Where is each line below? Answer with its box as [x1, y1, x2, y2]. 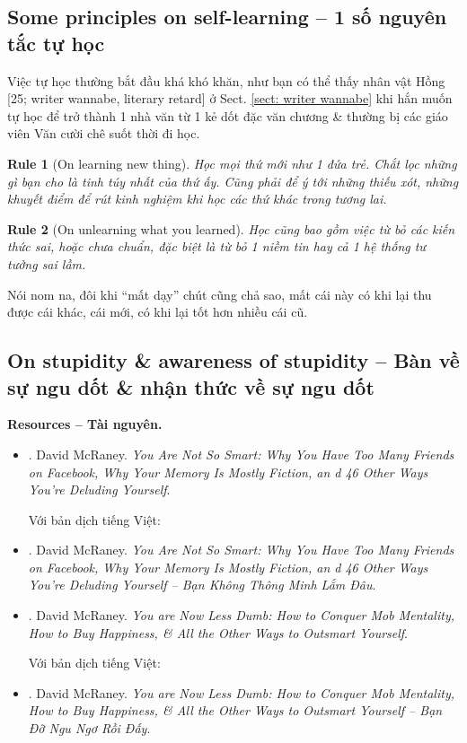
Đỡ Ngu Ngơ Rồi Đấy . [28, 719, 151, 738]
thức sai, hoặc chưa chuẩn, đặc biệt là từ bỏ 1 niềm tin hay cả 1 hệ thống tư [7, 237, 426, 256]
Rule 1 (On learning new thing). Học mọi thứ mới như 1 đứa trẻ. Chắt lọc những [7, 153, 457, 172]
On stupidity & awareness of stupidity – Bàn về [7, 346, 460, 374]
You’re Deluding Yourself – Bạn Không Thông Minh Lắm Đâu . [28, 575, 376, 594]
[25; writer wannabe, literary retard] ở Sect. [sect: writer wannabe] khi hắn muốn [7, 89, 453, 108]
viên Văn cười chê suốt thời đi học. [7, 124, 200, 143]
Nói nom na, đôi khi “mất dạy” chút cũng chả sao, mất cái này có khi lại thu [7, 284, 432, 303]
